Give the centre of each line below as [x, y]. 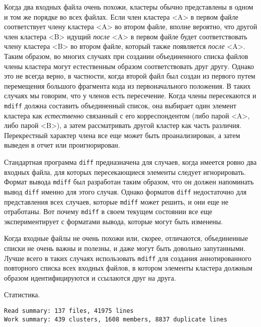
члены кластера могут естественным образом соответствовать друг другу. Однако [129, 66]
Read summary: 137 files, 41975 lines [69, 311]
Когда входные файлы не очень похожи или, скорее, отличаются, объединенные [126, 238]
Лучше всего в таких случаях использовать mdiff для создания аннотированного [128, 258]
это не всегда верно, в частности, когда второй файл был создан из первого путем [130, 76]
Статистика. [22, 295]
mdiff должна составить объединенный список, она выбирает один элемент [120, 105]
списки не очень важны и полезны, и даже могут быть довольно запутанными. [125, 248]
